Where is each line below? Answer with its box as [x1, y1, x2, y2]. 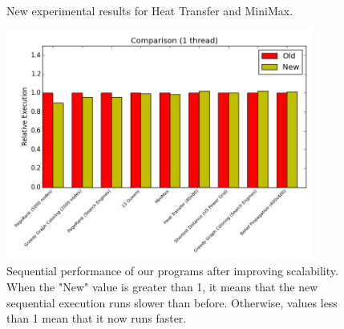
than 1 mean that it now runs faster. [6, 310, 187, 327]
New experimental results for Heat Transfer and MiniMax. [6, 2, 293, 18]
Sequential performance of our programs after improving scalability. [6, 262, 338, 279]
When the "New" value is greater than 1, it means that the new [6, 278, 318, 294]
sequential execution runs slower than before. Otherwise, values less [6, 294, 338, 311]
